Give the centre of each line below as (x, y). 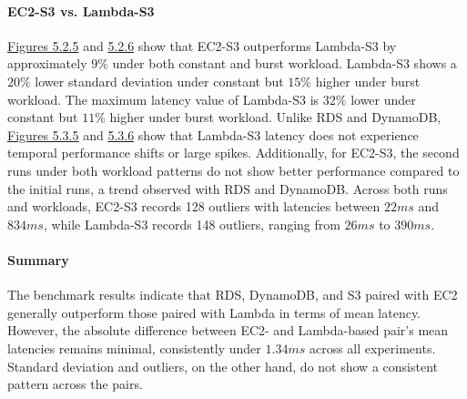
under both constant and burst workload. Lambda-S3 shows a (284, 63)
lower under (383, 99)
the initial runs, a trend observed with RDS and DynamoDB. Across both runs (228, 188)
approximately (47, 63)
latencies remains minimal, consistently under (134, 348)
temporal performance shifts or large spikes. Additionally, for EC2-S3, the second (233, 153)
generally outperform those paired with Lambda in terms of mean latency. (214, 312)
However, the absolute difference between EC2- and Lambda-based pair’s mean (228, 330)
